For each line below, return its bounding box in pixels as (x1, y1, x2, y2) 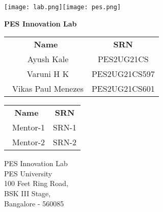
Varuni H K (26, 68, 69, 80)
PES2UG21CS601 (91, 83, 155, 95)
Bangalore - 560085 (4, 198, 64, 208)
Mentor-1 (12, 121, 45, 134)
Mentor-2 (12, 136, 45, 148)
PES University (4, 168, 52, 178)
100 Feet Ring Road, (4, 178, 68, 189)
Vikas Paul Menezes (12, 83, 84, 95)
